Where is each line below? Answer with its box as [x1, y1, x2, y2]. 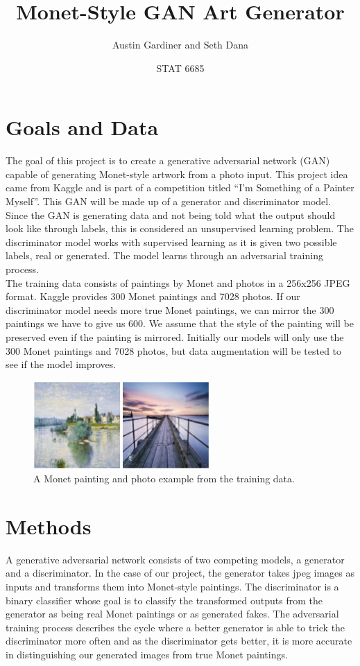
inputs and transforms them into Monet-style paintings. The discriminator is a [6, 579, 339, 594]
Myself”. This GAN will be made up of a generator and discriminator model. [6, 194, 332, 209]
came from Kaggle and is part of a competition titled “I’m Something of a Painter [6, 180, 354, 195]
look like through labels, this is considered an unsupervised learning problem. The [6, 221, 354, 236]
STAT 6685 [156, 60, 205, 75]
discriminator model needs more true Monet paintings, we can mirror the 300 [6, 302, 334, 317]
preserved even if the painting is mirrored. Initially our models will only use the [6, 329, 344, 344]
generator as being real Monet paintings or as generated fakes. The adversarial [6, 606, 339, 621]
